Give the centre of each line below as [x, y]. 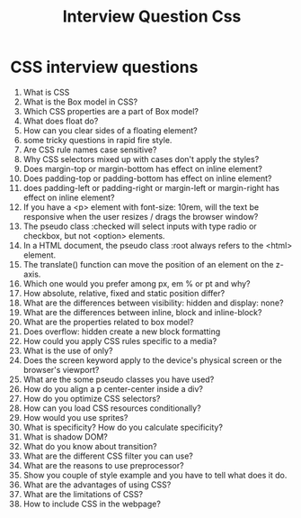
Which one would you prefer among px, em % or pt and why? [137, 283]
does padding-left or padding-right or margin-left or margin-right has [151, 187]
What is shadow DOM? [66, 436]
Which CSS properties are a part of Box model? [111, 111]
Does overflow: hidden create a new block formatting [122, 332]
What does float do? [61, 121]
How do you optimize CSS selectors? [92, 398]
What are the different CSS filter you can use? [108, 456]
